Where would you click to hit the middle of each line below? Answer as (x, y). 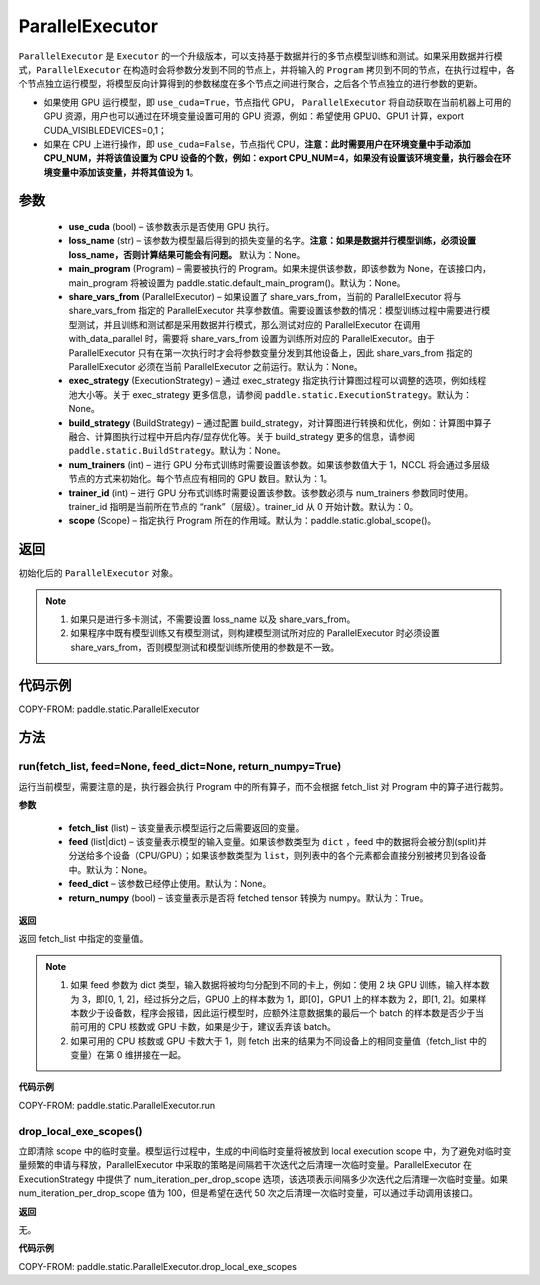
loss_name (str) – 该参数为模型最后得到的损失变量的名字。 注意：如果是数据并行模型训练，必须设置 (272, 241)
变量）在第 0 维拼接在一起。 (128, 1055)
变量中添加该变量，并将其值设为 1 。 (125, 172)
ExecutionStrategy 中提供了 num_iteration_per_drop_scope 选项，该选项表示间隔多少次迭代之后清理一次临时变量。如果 (263, 1179)
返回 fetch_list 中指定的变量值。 (83, 939)
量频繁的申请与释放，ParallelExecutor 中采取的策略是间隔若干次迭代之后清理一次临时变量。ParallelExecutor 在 (245, 1165)
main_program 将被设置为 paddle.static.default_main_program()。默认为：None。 (237, 282)
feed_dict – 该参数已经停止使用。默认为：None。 (170, 884)
